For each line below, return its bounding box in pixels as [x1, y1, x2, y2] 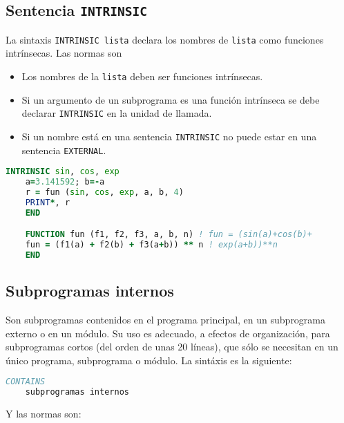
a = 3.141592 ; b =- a [25, 177, 105, 187]
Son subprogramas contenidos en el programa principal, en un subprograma [6, 312, 326, 327]
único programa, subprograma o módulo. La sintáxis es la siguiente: [6, 352, 292, 367]
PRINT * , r [25, 197, 70, 207]
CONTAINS [6, 377, 46, 387]
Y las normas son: [6, 406, 82, 421]
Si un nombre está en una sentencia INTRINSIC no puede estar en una [21, 129, 317, 143]
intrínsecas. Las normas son [6, 46, 122, 60]
